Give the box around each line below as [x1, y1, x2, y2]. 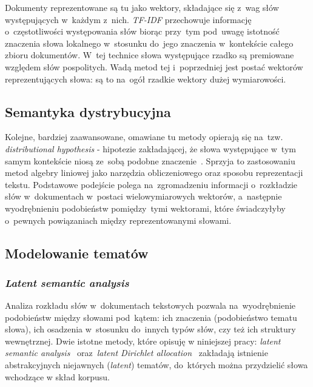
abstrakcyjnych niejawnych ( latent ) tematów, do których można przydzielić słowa [5, 358, 308, 371]
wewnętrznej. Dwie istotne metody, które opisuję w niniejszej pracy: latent [5, 334, 281, 347]
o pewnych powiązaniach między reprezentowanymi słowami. [5, 214, 232, 226]
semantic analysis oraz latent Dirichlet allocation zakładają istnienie [5, 346, 268, 359]
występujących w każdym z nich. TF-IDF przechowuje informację [5, 13, 252, 25]
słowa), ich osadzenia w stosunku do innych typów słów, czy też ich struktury [5, 323, 296, 335]
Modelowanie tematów [5, 243, 149, 262]
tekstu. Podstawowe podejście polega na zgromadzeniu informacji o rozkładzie [5, 178, 298, 190]
